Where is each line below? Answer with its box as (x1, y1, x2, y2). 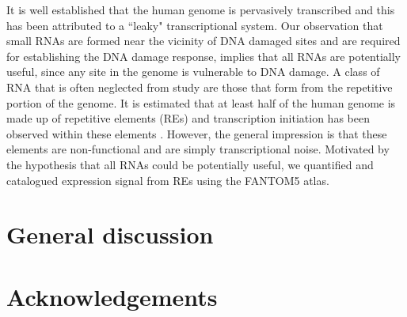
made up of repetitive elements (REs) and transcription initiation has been (6, 110, 370, 126)
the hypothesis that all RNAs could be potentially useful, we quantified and (6, 156, 374, 172)
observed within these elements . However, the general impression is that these (6, 125, 387, 142)
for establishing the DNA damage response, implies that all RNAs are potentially (6, 47, 401, 64)
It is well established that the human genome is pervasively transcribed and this (6, 2, 395, 17)
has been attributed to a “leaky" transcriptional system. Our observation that (6, 17, 383, 33)
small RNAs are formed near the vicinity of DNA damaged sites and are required (6, 32, 401, 49)
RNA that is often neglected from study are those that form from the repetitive (6, 78, 393, 95)
